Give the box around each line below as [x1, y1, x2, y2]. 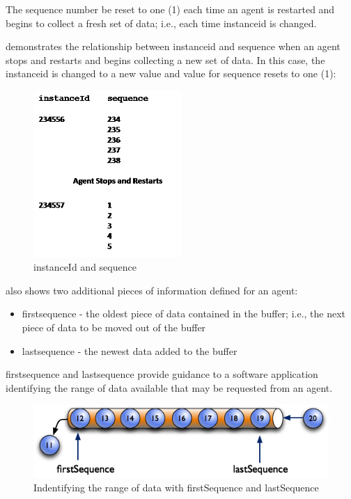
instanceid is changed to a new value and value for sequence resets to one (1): [6, 66, 336, 81]
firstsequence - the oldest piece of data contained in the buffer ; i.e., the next [22, 306, 346, 321]
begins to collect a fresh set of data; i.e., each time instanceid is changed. [6, 15, 317, 30]
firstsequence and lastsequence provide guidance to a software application [6, 367, 318, 381]
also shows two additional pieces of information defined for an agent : [6, 283, 298, 297]
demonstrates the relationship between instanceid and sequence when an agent [6, 39, 341, 54]
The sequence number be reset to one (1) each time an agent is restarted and [6, 2, 335, 16]
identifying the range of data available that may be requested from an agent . [6, 380, 333, 395]
